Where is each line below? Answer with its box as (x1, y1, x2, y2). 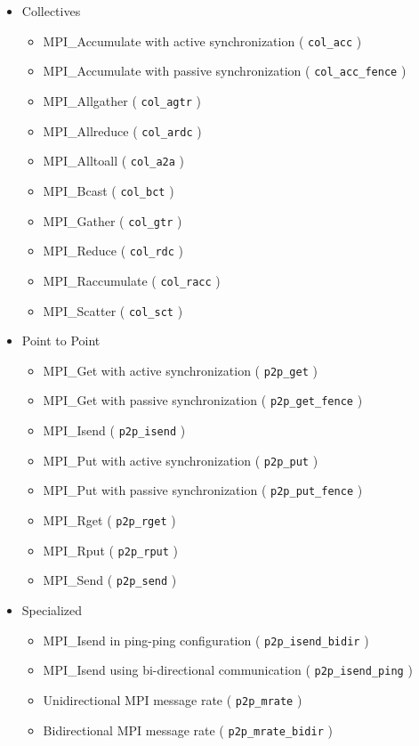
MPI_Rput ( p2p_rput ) (43, 540, 178, 559)
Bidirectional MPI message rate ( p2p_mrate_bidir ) (43, 720, 333, 739)
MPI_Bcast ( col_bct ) (43, 181, 174, 199)
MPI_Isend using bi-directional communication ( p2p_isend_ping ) (43, 661, 413, 679)
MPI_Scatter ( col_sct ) (43, 301, 183, 320)
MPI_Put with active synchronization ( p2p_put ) (43, 450, 318, 469)
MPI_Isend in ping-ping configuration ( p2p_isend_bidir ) (43, 630, 369, 649)
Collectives (21, 2, 81, 20)
